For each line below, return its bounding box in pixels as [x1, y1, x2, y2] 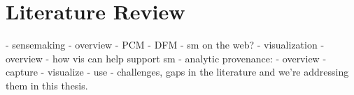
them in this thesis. [6, 78, 88, 92]
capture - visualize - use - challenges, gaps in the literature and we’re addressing [6, 64, 349, 79]
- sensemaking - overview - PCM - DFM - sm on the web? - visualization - [6, 37, 325, 52]
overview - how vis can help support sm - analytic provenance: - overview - [6, 51, 327, 65]
